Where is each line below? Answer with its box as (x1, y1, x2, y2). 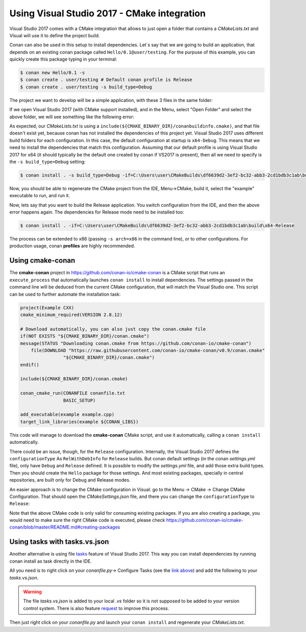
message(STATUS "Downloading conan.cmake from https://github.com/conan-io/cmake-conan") (20, 340, 252, 346)
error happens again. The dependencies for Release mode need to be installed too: (9, 209, 184, 215)
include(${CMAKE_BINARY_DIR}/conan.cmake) (20, 376, 128, 382)
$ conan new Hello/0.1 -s (20, 70, 85, 76)
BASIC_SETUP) (63, 398, 96, 403)
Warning (23, 589, 42, 595)
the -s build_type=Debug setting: (9, 159, 86, 165)
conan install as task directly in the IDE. (9, 558, 92, 564)
